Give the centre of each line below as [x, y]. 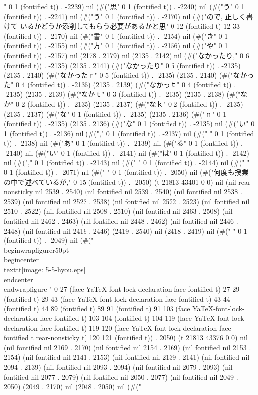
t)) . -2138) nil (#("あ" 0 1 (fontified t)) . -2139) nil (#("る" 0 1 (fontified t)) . [123, 143]
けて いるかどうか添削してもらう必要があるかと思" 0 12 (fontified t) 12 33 [122, 26]
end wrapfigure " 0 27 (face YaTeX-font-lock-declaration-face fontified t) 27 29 [122, 289]
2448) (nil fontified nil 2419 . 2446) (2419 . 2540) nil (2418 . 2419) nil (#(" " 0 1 [126, 230]
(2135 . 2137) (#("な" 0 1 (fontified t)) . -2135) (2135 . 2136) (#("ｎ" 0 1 [115, 114]
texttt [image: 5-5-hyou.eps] [45, 270]
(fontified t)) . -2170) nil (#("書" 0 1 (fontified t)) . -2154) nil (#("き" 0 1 [116, 36]
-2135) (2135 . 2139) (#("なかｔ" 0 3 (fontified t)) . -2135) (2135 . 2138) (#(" [122, 94]
